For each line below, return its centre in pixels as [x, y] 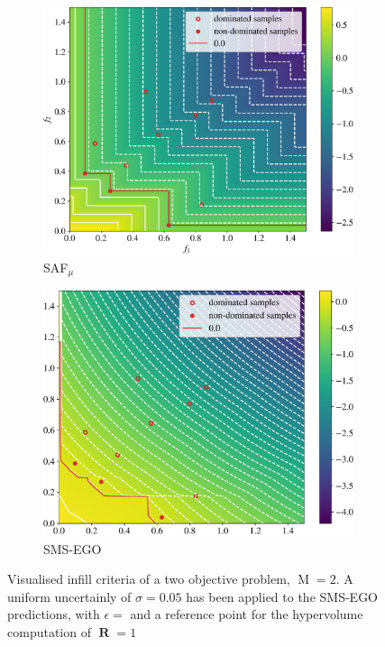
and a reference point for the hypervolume [247, 614]
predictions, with [54, 614]
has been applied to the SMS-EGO [282, 596]
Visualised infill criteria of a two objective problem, [149, 579]
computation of [49, 631]
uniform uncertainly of [69, 596]
